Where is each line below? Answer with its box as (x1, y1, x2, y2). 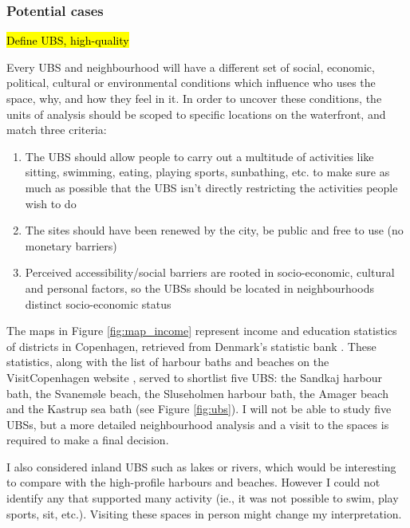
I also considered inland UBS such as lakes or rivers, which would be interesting (6, 458, 396, 475)
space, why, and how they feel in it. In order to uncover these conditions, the (6, 90, 382, 106)
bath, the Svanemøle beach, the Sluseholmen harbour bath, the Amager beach (6, 384, 388, 401)
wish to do (25, 195, 77, 211)
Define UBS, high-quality (6, 32, 129, 49)
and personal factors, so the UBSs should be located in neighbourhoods (25, 279, 374, 296)
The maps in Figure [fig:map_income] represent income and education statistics (6, 322, 397, 339)
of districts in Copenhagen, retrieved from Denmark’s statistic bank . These (6, 337, 376, 354)
